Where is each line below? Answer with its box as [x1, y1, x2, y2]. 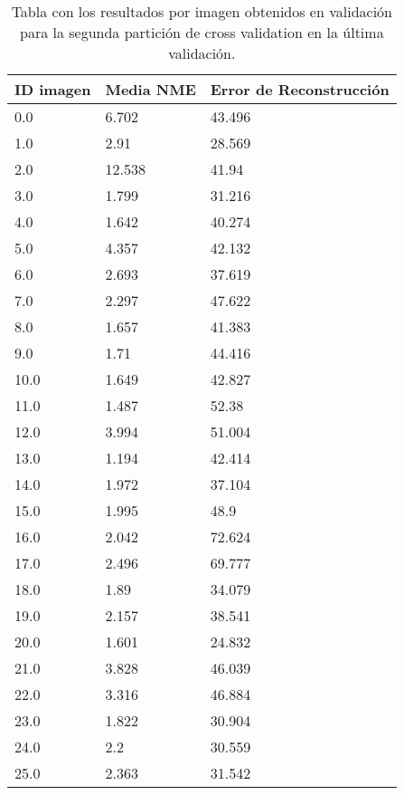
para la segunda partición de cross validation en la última [19, 22, 384, 43]
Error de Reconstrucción [210, 79, 390, 100]
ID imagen [14, 79, 91, 100]
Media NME [105, 79, 196, 100]
